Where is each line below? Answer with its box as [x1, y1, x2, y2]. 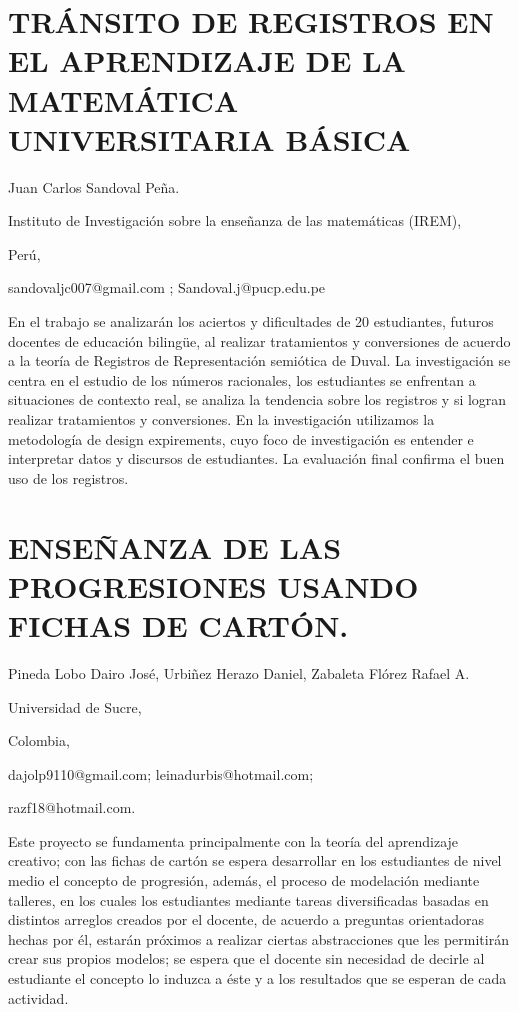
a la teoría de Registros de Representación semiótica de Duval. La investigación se [8, 350, 511, 371]
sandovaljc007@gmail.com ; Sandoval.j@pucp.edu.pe [8, 277, 326, 298]
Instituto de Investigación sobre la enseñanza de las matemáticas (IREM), [8, 210, 462, 231]
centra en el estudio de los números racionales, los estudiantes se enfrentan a [8, 369, 476, 390]
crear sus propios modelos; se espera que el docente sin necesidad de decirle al [8, 948, 485, 969]
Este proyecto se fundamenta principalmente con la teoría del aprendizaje [8, 830, 459, 851]
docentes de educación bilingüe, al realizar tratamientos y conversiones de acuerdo [8, 330, 511, 351]
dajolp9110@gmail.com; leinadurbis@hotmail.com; [8, 763, 314, 784]
